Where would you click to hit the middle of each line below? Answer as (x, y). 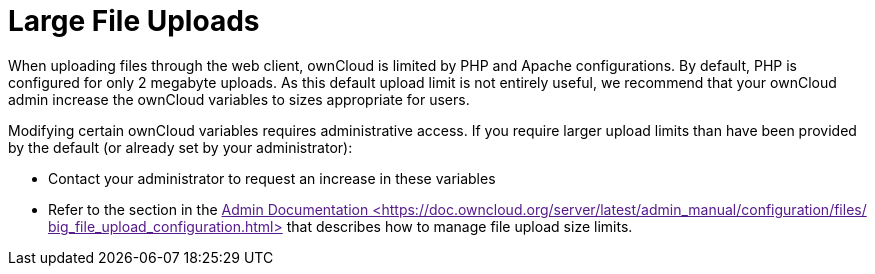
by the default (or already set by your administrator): (180, 147)
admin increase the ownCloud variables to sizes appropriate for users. (239, 99)
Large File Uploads (134, 21)
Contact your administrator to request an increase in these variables (272, 178)
